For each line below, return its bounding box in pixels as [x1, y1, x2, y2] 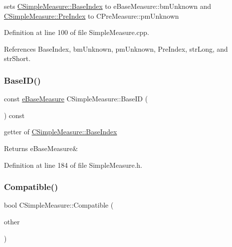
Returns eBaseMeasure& [4, 143, 78, 153]
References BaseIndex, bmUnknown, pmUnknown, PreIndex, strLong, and [4, 43, 228, 54]
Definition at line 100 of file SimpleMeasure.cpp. [4, 27, 149, 37]
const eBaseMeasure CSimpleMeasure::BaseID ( [4, 93, 148, 104]
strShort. [4, 53, 31, 63]
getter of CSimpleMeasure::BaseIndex [4, 126, 117, 137]
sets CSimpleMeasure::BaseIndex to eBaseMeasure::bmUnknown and [4, 1, 211, 11]
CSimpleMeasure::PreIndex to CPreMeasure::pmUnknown [4, 10, 179, 21]
